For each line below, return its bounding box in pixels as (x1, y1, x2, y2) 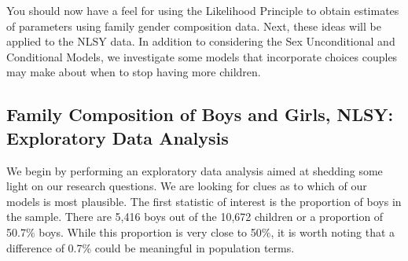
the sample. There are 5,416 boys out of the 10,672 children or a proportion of (6, 208, 384, 225)
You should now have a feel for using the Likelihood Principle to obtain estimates (6, 2, 399, 18)
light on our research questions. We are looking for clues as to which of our (6, 178, 367, 194)
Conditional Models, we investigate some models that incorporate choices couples (6, 48, 398, 64)
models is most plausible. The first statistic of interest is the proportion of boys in (6, 193, 402, 209)
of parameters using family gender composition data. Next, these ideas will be (6, 17, 381, 34)
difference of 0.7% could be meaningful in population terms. (6, 239, 295, 255)
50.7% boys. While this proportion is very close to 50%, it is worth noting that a (6, 223, 395, 240)
